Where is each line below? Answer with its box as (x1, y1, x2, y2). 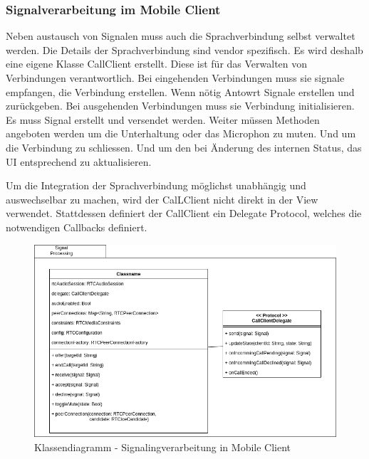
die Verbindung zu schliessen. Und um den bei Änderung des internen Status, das (6, 139, 362, 154)
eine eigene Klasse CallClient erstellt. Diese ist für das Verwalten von (6, 56, 308, 71)
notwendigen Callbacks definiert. (6, 219, 147, 234)
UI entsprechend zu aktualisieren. (6, 154, 152, 169)
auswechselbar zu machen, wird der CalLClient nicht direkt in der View (6, 191, 318, 206)
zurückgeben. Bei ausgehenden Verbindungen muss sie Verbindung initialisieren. (6, 98, 355, 113)
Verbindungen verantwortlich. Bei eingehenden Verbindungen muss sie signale (6, 70, 345, 85)
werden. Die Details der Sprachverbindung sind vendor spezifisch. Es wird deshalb (6, 42, 363, 57)
